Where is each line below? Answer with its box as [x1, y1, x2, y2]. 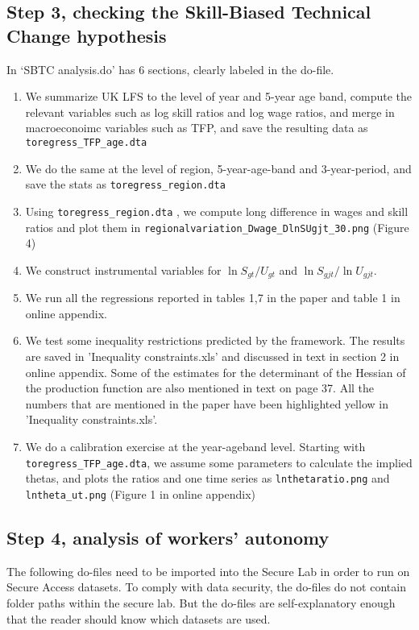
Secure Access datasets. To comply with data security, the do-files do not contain [6, 578, 406, 595]
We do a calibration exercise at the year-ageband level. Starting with [25, 437, 366, 454]
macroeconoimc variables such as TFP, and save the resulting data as [25, 119, 368, 136]
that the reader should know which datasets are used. [6, 610, 271, 627]
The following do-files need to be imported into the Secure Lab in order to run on [6, 562, 410, 579]
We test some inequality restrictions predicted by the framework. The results [25, 332, 405, 349]
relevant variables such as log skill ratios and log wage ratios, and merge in [25, 103, 395, 120]
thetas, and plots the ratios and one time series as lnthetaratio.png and [25, 470, 390, 487]
